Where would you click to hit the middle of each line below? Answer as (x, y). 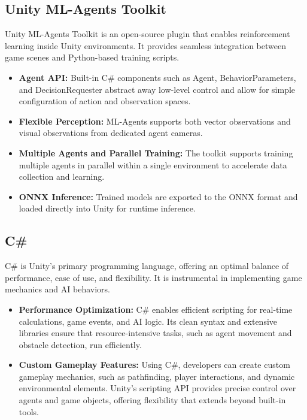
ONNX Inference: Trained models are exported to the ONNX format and (158, 196)
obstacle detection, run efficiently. (80, 344)
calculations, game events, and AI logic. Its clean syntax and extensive (148, 321)
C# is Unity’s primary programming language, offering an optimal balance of (147, 266)
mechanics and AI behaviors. (57, 289)
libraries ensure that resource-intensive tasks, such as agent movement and (155, 333)
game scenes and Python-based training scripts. (92, 57)
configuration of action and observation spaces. (105, 101)
